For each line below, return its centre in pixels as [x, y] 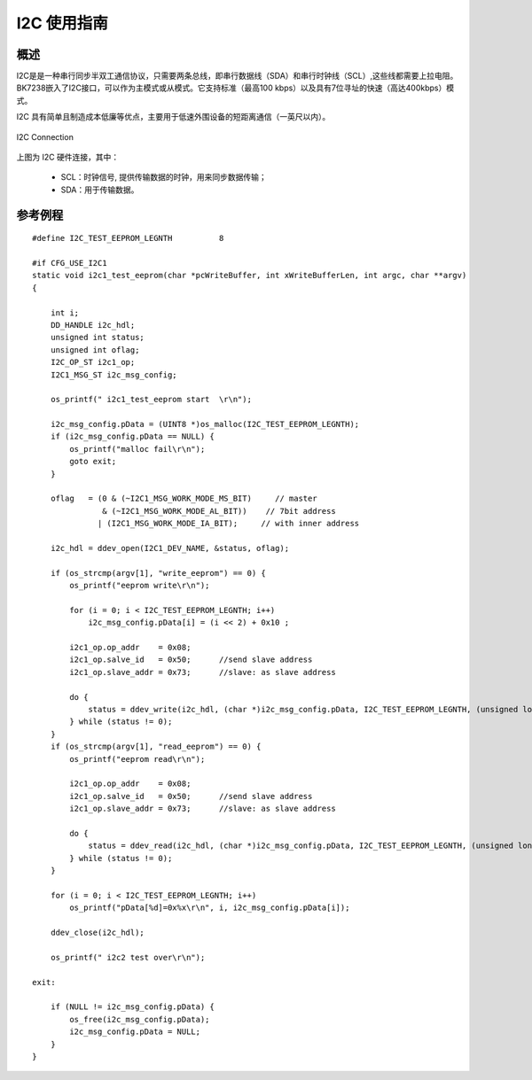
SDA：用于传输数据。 [100, 190]
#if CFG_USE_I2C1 [70, 263]
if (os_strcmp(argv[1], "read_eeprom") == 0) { [156, 747]
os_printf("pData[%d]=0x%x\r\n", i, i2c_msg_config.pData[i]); [210, 908]
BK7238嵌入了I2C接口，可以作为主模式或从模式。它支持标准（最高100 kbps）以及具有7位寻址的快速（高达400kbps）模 [235, 88]
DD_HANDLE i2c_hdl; [93, 325]
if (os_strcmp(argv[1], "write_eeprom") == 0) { [158, 573]
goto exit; [93, 462]
